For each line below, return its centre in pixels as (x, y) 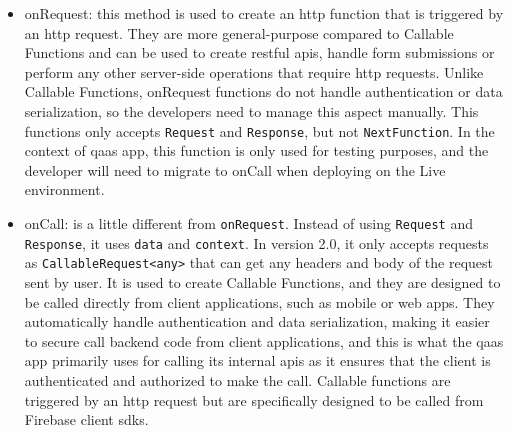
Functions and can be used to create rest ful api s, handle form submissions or (259, 52)
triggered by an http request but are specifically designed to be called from (254, 399)
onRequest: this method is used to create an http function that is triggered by (264, 13)
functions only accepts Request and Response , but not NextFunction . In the (259, 130)
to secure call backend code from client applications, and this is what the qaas (264, 340)
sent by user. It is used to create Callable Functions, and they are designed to (262, 281)
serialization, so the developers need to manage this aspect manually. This (251, 110)
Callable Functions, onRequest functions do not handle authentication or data (263, 91)
